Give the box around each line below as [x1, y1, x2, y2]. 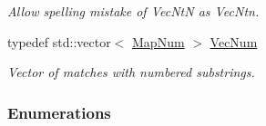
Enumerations [7, 101, 111, 123]
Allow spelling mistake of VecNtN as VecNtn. [7, 2, 260, 20]
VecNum [210, 32, 258, 51]
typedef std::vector [7, 32, 111, 51]
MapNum [132, 32, 185, 51]
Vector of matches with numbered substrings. [7, 63, 255, 82]
